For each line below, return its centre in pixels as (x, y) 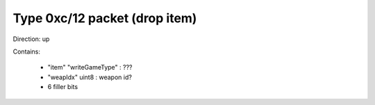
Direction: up (31, 39)
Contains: (27, 51)
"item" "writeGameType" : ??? (90, 67)
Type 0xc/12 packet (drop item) (105, 18)
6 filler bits (63, 87)
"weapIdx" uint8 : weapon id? (90, 77)
